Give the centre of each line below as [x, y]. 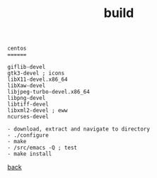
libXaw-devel [27, 86]
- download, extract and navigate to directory [79, 129]
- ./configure [28, 135]
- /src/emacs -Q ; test [42, 148]
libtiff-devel [28, 104]
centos [17, 49]
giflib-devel [27, 67]
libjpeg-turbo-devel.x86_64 [49, 92]
